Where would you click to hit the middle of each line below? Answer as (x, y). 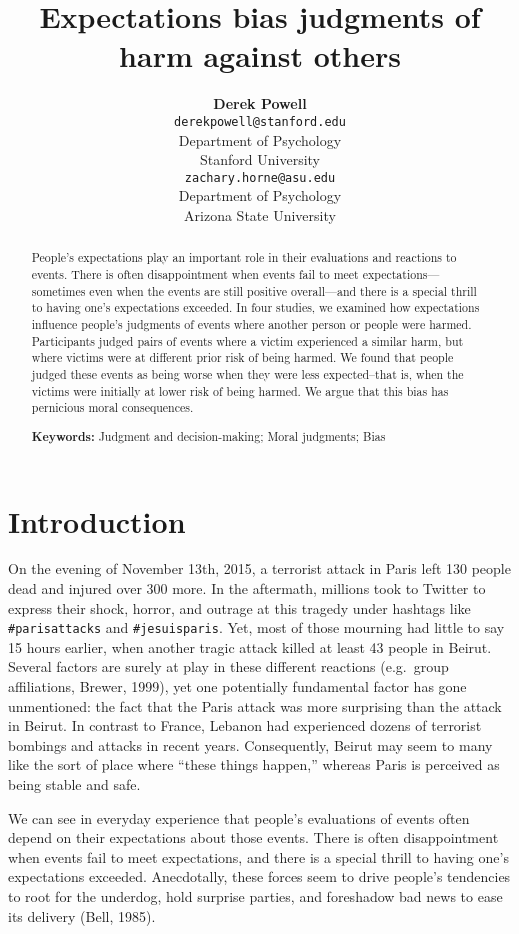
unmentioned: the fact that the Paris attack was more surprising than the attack (255, 705)
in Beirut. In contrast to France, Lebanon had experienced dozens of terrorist (245, 725)
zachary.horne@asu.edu (260, 177)
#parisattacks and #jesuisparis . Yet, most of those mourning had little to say (256, 627)
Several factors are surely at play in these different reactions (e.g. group (228, 666)
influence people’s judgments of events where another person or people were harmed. (251, 324)
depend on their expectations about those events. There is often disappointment (253, 837)
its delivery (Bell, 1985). (82, 915)
